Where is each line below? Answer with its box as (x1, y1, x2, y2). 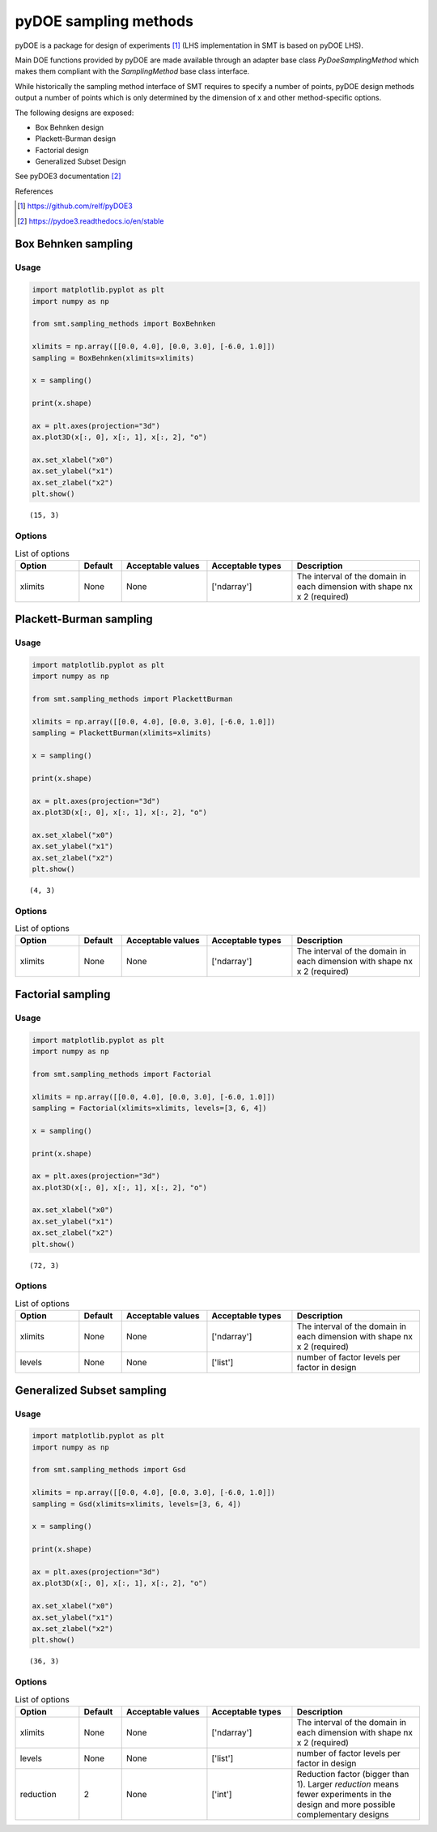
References (15, 186, 53, 196)
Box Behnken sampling (15, 237, 134, 251)
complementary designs (296, 1809, 389, 1820)
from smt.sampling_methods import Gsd (32, 1465, 186, 1475)
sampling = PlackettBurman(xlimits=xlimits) (32, 728, 212, 737)
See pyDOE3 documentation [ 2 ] (15, 171, 121, 181)
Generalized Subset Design (35, 156, 126, 166)
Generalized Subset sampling (15, 1383, 168, 1397)
